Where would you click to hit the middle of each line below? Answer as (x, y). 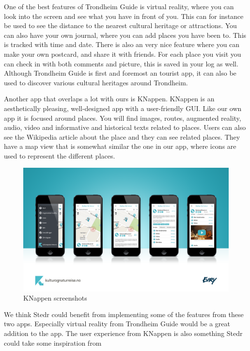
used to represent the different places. (60, 155)
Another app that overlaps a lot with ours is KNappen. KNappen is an (109, 99)
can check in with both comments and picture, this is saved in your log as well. (121, 63)
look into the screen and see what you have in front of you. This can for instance (124, 16)
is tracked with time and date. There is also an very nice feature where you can (122, 44)
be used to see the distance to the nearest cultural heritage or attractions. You (120, 25)
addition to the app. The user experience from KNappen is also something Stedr (123, 333)
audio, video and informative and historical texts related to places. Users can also (125, 127)
